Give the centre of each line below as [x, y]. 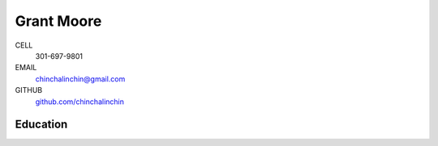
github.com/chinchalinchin [80, 102]
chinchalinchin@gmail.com [80, 79]
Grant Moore [58, 21]
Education [41, 125]
